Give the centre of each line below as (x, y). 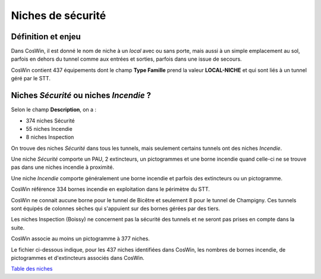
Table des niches (32, 269)
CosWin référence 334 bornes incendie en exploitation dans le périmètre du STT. (111, 189)
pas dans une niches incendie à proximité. (62, 167)
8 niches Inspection (50, 137)
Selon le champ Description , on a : (54, 109)
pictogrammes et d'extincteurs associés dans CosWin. (78, 258)
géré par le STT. (31, 79)
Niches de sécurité (59, 15)
